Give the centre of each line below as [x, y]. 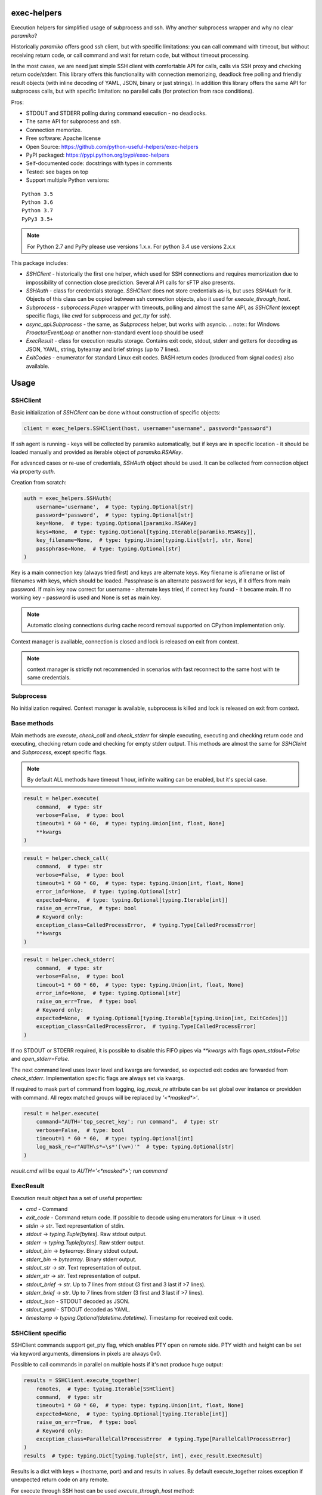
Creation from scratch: [39, 483]
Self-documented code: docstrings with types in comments [99, 163]
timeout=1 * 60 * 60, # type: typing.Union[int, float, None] [131, 823]
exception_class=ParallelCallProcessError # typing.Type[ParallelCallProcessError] [164, 1439]
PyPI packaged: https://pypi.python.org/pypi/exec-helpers [97, 155]
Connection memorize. [54, 130]
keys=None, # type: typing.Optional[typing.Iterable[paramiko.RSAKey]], [146, 532]
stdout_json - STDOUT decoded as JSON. [78, 1301]
